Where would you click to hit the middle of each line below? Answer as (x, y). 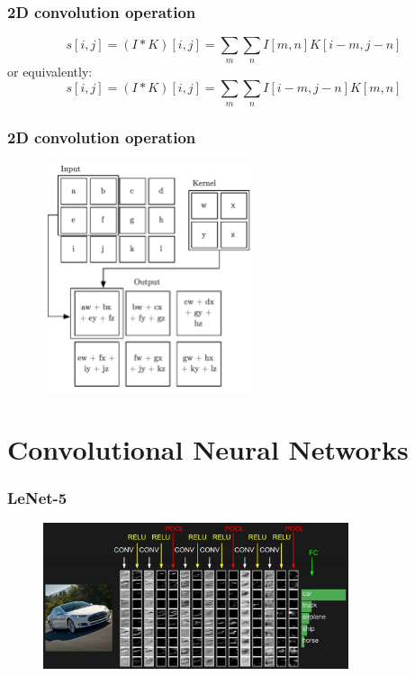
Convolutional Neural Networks (208, 448)
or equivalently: (50, 71)
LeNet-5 (37, 497)
